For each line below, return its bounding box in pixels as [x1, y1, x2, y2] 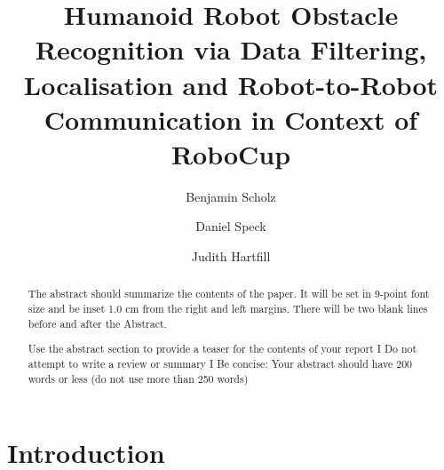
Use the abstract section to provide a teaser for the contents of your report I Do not [28, 341, 417, 356]
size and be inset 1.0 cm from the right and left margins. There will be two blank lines [28, 301, 428, 316]
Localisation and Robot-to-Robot [23, 66, 439, 102]
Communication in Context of [44, 100, 418, 137]
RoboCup [170, 135, 291, 171]
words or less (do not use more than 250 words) [28, 370, 249, 386]
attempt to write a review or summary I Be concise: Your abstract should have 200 [28, 355, 413, 370]
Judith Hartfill [191, 247, 271, 266]
